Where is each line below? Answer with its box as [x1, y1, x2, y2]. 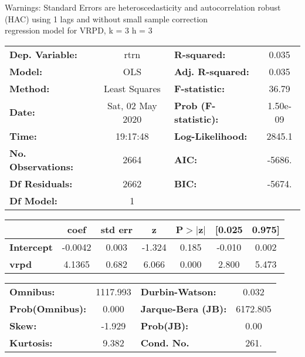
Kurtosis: [9, 335, 53, 349]
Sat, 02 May [107, 98, 157, 112]
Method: [9, 81, 50, 95]
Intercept [9, 240, 53, 254]
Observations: [9, 159, 74, 173]
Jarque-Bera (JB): [140, 301, 227, 315]
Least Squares [103, 81, 161, 95]
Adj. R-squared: [174, 64, 249, 78]
